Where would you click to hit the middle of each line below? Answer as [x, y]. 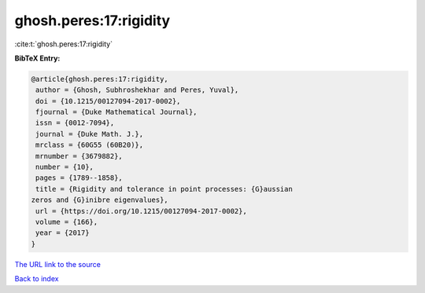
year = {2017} [63, 233]
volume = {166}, [67, 222]
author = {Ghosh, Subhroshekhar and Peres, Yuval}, [137, 90]
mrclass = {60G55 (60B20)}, [90, 145]
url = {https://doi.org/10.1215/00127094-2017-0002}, [141, 211]
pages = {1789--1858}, [79, 178]
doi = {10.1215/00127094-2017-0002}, [108, 101]
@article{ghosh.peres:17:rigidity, [100, 79]
